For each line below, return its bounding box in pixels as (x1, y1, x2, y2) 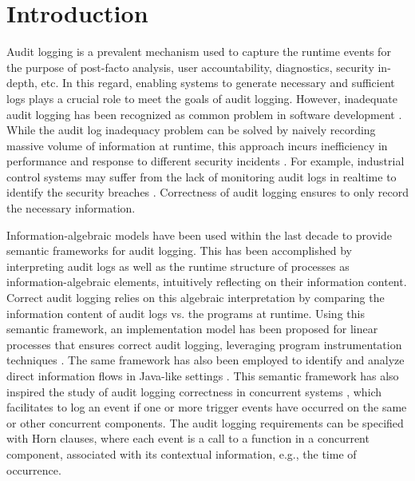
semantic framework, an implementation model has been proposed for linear (6, 320, 378, 337)
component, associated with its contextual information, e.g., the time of (6, 445, 357, 462)
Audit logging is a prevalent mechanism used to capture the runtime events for (6, 43, 391, 60)
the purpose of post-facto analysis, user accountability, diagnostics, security (6, 58, 374, 75)
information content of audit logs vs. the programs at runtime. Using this (6, 304, 365, 321)
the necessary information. (6, 200, 136, 217)
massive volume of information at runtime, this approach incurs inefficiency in (6, 137, 388, 153)
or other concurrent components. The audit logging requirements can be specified (6, 414, 404, 431)
